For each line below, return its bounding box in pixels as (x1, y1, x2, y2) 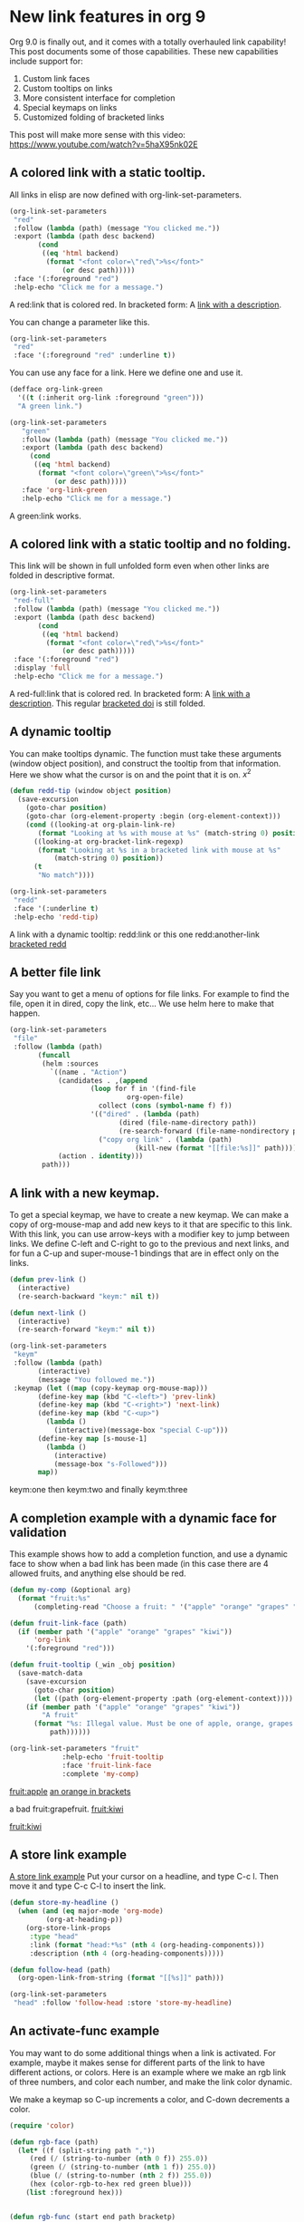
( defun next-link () (9, 1308, 88, 1318)
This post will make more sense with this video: (9, 129, 185, 140)
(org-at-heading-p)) (45, 1915, 124, 1925)
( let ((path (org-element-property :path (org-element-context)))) (33, 1694, 294, 1703)
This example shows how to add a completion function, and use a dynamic (9, 1549, 288, 1560)
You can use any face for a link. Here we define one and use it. (9, 367, 243, 378)
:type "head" (29, 1932, 79, 1941)
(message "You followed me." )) (37, 1375, 156, 1384)
